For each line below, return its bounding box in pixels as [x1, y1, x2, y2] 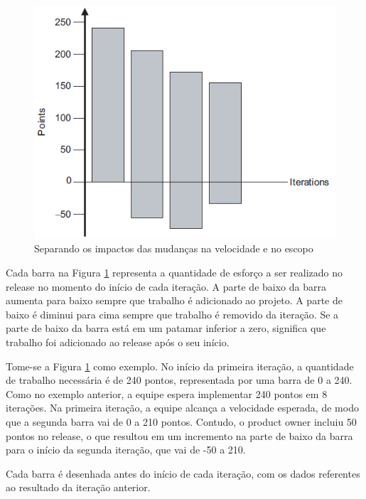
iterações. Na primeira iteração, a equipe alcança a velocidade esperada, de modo [6, 400, 359, 415]
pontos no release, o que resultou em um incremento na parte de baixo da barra [6, 428, 353, 443]
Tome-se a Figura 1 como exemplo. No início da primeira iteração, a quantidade [6, 358, 354, 373]
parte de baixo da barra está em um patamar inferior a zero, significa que [6, 321, 326, 336]
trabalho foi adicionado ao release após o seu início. [6, 334, 230, 349]
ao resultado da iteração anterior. [6, 480, 151, 495]
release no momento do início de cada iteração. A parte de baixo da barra [6, 279, 326, 294]
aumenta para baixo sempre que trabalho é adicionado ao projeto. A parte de [6, 293, 343, 308]
